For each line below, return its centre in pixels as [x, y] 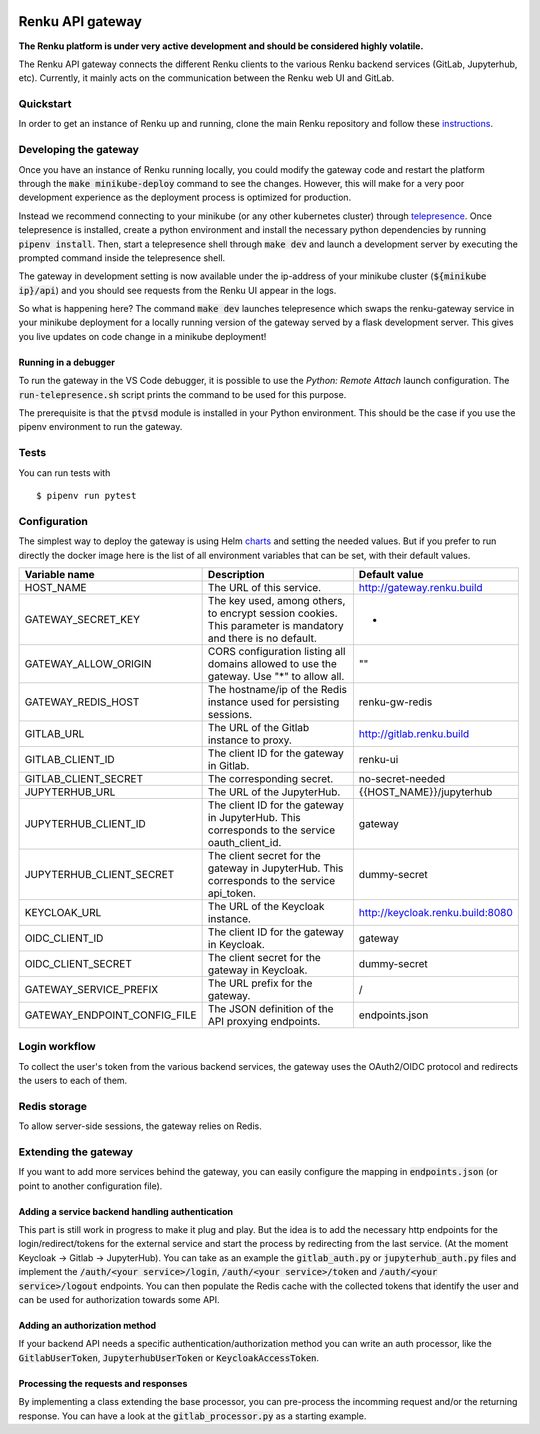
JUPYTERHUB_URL [70, 792]
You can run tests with [64, 472]
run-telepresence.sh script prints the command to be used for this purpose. [182, 394]
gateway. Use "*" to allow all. [276, 676]
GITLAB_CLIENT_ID [69, 759]
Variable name [59, 574]
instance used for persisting [273, 702]
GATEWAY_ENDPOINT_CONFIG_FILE [110, 1015]
